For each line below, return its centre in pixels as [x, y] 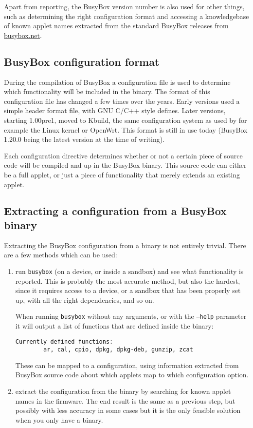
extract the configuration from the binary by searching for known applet [123, 391]
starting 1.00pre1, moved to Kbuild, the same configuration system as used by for [126, 120]
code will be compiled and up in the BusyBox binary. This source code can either [125, 165]
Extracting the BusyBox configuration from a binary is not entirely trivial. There [125, 245]
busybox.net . [23, 35]
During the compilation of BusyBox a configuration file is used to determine [117, 82]
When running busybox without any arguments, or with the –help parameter [131, 316]
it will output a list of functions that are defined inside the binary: [114, 325]
